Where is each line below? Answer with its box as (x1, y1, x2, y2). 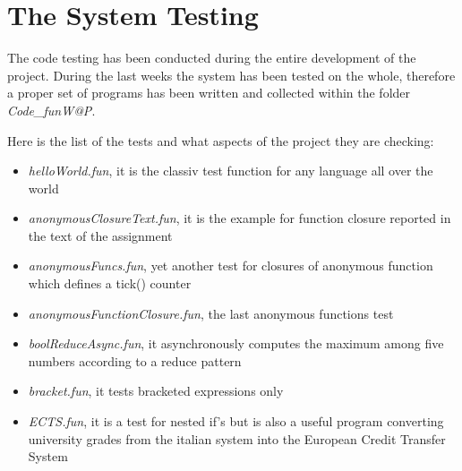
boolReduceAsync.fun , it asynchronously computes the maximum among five (28, 334, 444, 353)
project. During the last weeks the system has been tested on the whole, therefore (7, 65, 456, 84)
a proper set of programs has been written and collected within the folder (7, 83, 411, 102)
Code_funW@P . (7, 100, 96, 119)
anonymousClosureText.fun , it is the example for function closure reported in (28, 209, 451, 227)
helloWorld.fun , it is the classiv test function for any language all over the (28, 161, 433, 180)
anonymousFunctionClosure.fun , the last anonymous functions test (28, 304, 394, 322)
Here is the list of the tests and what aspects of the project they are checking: (7, 131, 434, 150)
